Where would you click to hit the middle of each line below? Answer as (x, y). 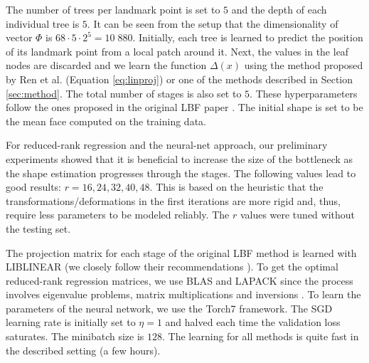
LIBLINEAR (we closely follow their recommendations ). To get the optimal (172, 267)
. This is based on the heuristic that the (236, 187)
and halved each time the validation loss (253, 322)
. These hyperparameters (304, 93)
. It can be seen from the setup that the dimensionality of (213, 23)
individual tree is (43, 23)
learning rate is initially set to (71, 322)
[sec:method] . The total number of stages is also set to (124, 93)
